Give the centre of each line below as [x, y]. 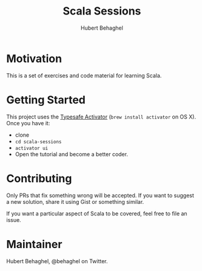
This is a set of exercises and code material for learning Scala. [84, 75]
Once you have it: [28, 123]
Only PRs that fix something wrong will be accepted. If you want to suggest [100, 195]
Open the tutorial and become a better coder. [72, 154]
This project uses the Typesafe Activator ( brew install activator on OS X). [101, 117]
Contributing [39, 178]
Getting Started [46, 100]
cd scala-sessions [38, 142]
